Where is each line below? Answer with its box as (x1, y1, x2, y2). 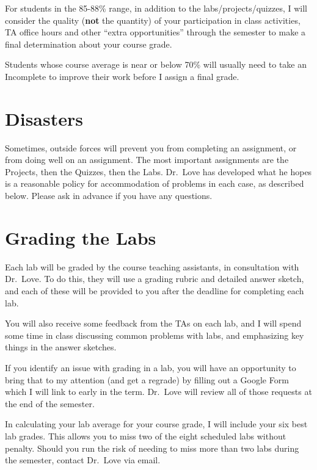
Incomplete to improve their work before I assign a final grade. (5, 70, 239, 82)
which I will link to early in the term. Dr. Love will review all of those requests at (5, 385, 312, 398)
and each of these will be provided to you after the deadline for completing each (5, 284, 304, 297)
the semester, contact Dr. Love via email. (5, 454, 161, 466)
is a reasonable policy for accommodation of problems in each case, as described (5, 177, 304, 190)
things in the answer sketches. (5, 341, 117, 353)
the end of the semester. (5, 397, 95, 410)
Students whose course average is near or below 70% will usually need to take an (5, 58, 307, 71)
